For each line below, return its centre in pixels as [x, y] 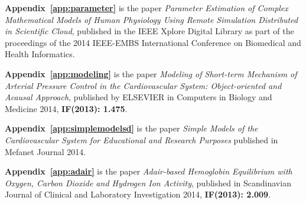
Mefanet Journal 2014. [45, 151]
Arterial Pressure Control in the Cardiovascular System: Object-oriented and [143, 85]
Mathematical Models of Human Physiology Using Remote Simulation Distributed [152, 19]
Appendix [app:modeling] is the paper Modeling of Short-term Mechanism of [151, 73]
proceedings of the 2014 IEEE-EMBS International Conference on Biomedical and [153, 42]
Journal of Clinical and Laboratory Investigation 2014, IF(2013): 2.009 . [138, 194]
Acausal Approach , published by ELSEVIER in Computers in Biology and [139, 97]
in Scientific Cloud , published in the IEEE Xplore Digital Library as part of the [149, 31]
